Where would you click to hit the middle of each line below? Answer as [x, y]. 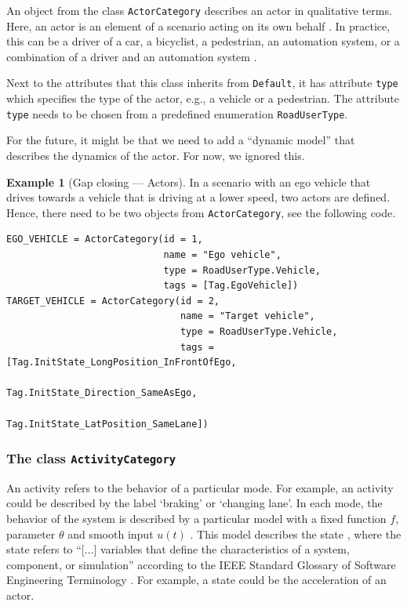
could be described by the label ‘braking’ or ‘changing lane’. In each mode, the [194, 503]
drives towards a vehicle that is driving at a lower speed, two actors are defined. [198, 197]
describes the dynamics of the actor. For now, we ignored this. [156, 155]
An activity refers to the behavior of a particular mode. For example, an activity [200, 487]
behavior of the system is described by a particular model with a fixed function [196, 519]
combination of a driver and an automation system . [132, 56]
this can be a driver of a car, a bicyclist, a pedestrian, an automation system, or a [203, 41]
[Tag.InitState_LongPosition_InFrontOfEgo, [122, 363]
